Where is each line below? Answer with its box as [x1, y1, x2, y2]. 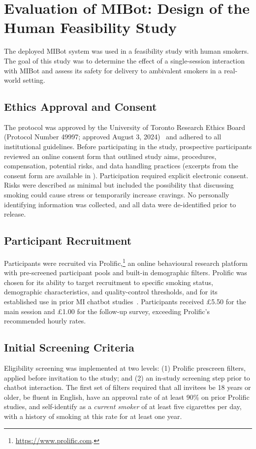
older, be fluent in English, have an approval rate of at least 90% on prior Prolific [4, 391, 250, 402]
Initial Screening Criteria [4, 340, 134, 355]
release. [4, 209, 26, 219]
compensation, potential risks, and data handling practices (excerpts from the [4, 160, 238, 171]
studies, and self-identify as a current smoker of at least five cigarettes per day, [4, 401, 242, 412]
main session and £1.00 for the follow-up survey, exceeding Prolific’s [4, 306, 210, 316]
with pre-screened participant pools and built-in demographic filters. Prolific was [4, 267, 247, 278]
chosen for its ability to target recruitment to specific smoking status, [4, 277, 213, 287]
